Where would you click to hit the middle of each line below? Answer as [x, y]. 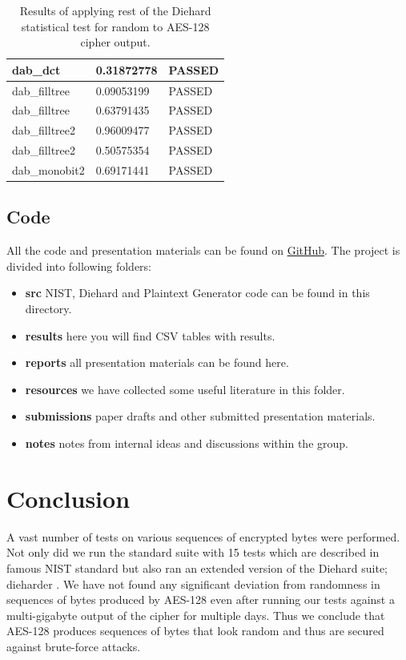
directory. [48, 309]
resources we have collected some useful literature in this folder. [185, 389]
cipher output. [115, 42]
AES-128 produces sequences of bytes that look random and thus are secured [195, 631]
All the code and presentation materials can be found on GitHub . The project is [203, 250]
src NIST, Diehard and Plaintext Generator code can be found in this [197, 293]
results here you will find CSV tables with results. [150, 335]
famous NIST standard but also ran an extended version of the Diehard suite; [197, 567]
